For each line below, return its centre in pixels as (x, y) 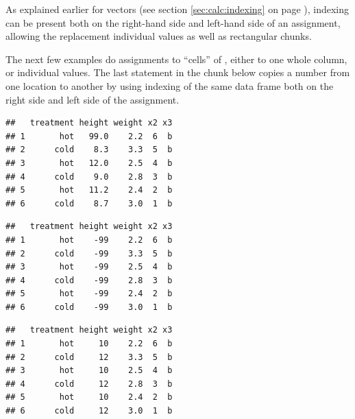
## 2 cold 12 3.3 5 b (89, 357)
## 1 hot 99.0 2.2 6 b (89, 136)
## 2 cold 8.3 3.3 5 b (89, 150)
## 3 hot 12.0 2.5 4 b (89, 163)
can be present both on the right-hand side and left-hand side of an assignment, (173, 22)
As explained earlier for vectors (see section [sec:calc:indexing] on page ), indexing (177, 9)
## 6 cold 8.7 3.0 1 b (89, 203)
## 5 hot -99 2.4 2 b (89, 294)
